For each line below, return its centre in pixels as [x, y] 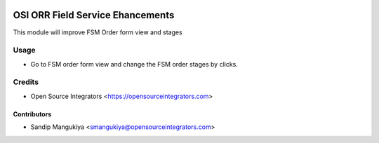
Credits [26, 82]
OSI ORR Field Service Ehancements [94, 15]
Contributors [32, 114]
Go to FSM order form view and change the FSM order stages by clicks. [134, 64]
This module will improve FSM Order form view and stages [98, 32]
